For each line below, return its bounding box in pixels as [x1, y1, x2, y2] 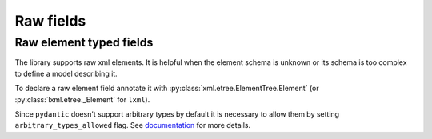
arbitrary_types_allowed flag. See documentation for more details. [14, 121, 251, 130]
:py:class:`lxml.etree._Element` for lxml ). [14, 94, 150, 104]
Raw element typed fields [14, 35, 154, 50]
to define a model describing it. [14, 69, 118, 78]
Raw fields [14, 12, 86, 30]
